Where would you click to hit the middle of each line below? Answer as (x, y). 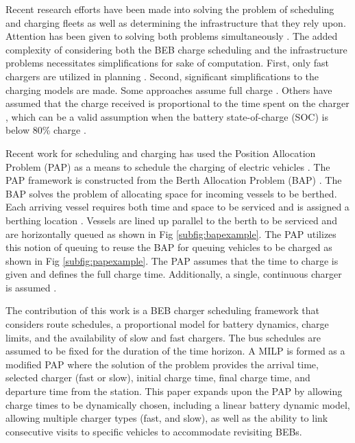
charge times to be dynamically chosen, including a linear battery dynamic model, (178, 404)
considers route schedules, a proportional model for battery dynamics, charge (167, 324)
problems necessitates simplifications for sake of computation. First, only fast (167, 63)
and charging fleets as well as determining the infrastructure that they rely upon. (176, 22)
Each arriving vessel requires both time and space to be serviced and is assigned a (177, 207)
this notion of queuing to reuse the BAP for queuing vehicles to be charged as (169, 247)
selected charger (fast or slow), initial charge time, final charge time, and (158, 378)
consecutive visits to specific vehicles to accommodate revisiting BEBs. (154, 431)
